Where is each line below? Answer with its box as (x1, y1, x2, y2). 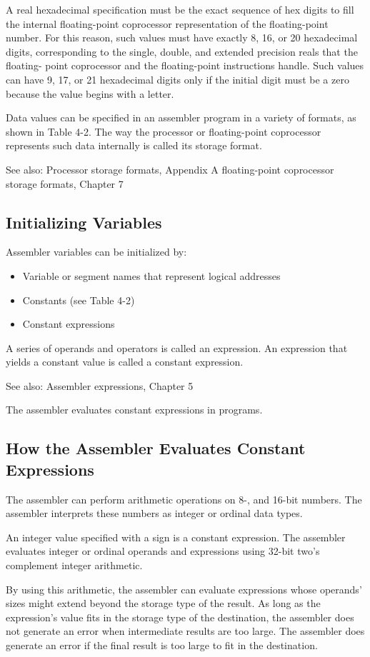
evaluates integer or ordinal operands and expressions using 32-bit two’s (6, 543, 320, 558)
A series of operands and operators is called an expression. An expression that (6, 340, 348, 355)
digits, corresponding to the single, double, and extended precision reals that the (6, 44, 358, 59)
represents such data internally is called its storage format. (6, 138, 262, 153)
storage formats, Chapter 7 (6, 176, 124, 191)
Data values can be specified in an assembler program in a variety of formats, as (6, 110, 356, 125)
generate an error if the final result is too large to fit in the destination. (6, 638, 318, 653)
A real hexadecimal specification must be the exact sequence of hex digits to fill (6, 2, 354, 16)
